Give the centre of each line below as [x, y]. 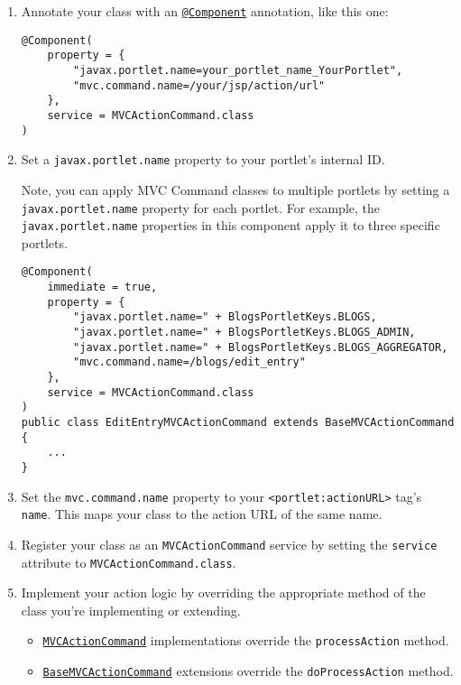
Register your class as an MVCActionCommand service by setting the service [229, 544]
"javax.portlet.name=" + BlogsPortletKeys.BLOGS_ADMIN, [244, 333]
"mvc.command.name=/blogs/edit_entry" [189, 362]
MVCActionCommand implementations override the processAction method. [246, 640]
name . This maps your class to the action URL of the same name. [202, 514]
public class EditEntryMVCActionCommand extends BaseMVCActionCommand [238, 422]
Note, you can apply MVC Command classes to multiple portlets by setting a [235, 189]
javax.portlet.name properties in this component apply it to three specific [230, 225]
